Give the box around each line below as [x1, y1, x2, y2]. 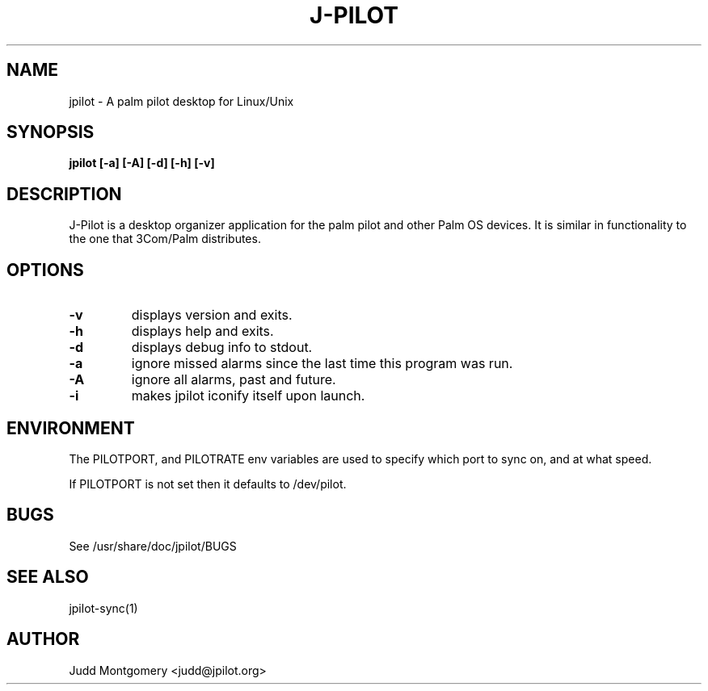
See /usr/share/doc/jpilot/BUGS [69, 538, 237, 553]
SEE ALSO [6, 567, 89, 588]
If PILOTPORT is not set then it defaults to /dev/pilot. [69, 476, 347, 491]
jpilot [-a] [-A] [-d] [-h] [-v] [69, 156, 215, 170]
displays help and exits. [131, 323, 274, 340]
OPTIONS [6, 259, 84, 280]
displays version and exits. [131, 307, 293, 324]
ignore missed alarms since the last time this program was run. [131, 355, 513, 372]
